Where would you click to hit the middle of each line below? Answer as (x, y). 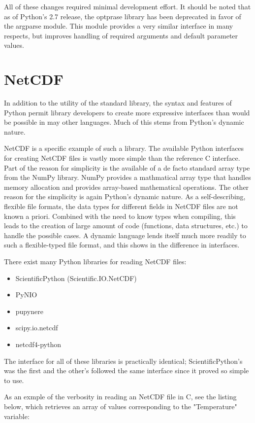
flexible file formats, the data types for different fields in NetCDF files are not (121, 206)
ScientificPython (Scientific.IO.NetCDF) (76, 278)
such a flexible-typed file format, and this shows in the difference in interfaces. (122, 245)
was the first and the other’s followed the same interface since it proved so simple (127, 370)
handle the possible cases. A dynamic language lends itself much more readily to (125, 235)
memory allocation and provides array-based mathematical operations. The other (127, 187)
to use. (14, 380)
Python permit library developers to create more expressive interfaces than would (127, 112)
